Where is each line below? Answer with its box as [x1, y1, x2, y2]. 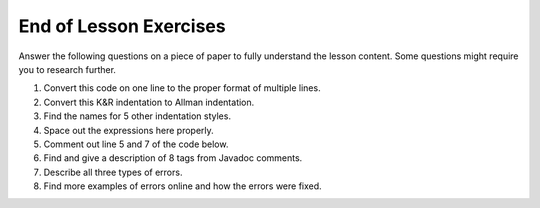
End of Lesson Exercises [18, 15, 226, 37]
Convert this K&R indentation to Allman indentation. [43, 96, 255, 108]
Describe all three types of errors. [43, 166, 183, 178]
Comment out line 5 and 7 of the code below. [43, 138, 229, 150]
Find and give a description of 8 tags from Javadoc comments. [43, 152, 303, 164]
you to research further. [18, 63, 117, 75]
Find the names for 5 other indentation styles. [43, 110, 232, 122]
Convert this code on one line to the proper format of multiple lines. [43, 82, 321, 94]
